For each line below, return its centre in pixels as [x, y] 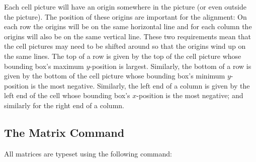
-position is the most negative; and [190, 95]
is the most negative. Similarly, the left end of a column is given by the [140, 85]
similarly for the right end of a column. [64, 105]
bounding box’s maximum [44, 66]
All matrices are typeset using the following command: [88, 153]
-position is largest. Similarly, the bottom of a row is [170, 66]
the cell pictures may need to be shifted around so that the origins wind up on [125, 46]
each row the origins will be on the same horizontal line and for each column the [128, 26]
